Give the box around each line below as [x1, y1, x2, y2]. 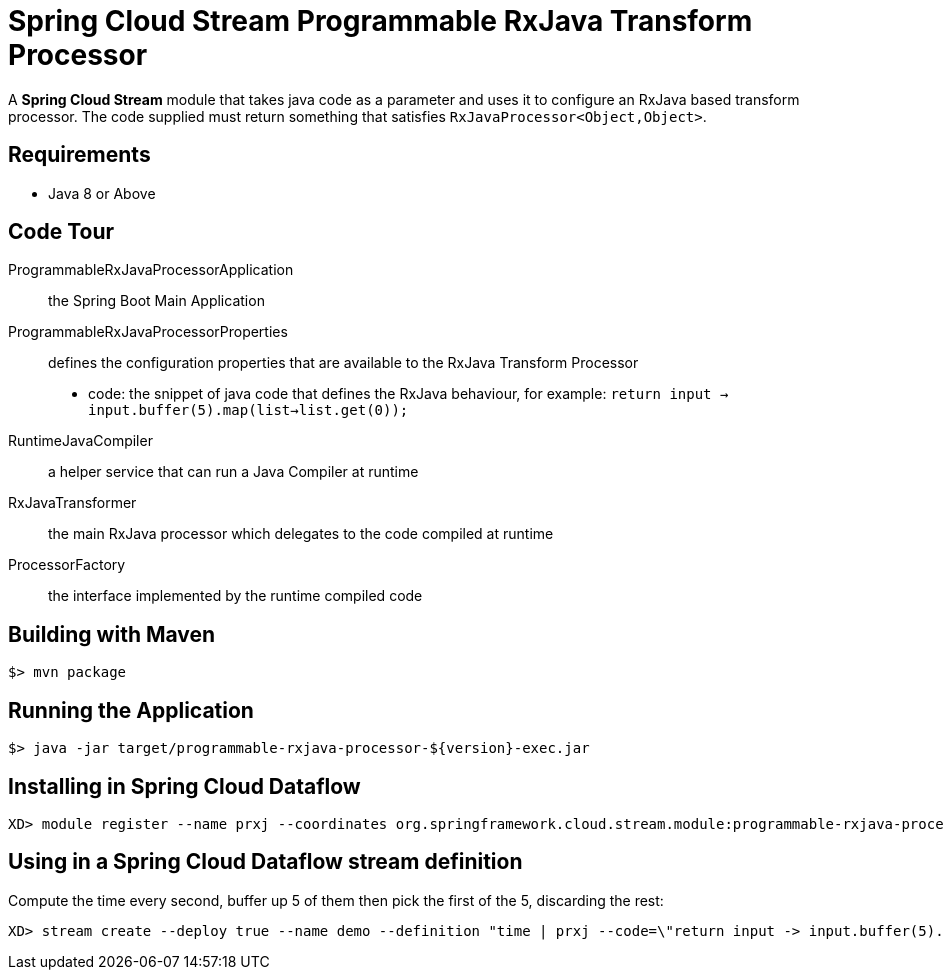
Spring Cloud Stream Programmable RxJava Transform [8, 4, 753, 38]
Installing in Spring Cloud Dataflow [8, 773, 361, 799]
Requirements [8, 142, 151, 168]
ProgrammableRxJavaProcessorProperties [8, 323, 288, 341]
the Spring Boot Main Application [48, 292, 265, 310]
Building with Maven [8, 621, 216, 647]
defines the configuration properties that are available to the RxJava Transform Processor [48, 354, 639, 372]
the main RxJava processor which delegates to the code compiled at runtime [48, 525, 554, 543]
